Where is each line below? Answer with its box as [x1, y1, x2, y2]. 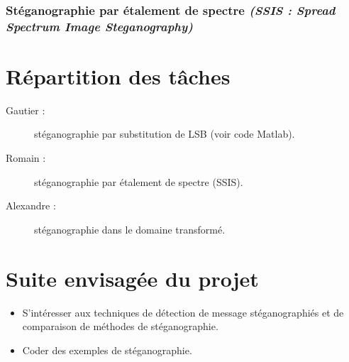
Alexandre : [6, 198, 56, 213]
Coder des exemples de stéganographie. [22, 342, 192, 357]
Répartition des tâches [6, 61, 231, 90]
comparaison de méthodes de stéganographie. [22, 319, 218, 334]
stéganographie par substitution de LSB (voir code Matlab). [34, 126, 295, 141]
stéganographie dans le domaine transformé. [34, 221, 226, 236]
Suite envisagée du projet [6, 263, 259, 292]
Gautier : [6, 102, 45, 117]
